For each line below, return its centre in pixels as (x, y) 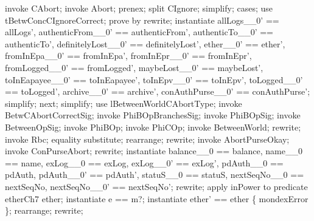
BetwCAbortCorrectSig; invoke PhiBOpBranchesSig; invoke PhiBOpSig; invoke (153, 115)
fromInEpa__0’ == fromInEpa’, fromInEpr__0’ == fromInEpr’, (128, 56)
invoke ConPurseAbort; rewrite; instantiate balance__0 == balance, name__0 (154, 151)
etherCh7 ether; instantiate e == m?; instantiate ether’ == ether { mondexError (157, 198)
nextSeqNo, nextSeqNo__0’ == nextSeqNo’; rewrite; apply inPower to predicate (156, 186)
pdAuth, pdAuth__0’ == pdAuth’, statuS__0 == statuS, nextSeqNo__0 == (155, 175)
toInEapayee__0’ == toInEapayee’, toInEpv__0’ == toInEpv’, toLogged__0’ (154, 79)
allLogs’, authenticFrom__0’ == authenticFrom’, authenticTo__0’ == (139, 32)
